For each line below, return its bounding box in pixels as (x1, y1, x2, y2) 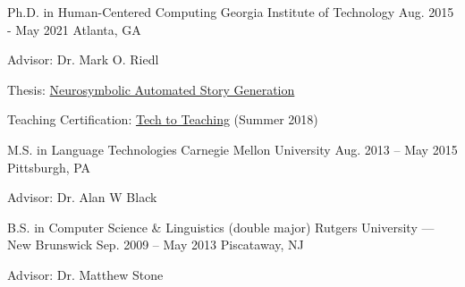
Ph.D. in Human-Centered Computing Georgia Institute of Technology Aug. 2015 (7, 3, 454, 21)
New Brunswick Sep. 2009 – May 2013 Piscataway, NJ (7, 235, 304, 254)
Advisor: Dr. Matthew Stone (7, 265, 164, 283)
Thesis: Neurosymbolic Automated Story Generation (7, 80, 295, 98)
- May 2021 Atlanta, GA (7, 20, 141, 38)
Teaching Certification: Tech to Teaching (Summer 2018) (7, 110, 318, 129)
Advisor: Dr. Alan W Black (7, 188, 157, 207)
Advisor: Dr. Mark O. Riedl (7, 50, 159, 69)
